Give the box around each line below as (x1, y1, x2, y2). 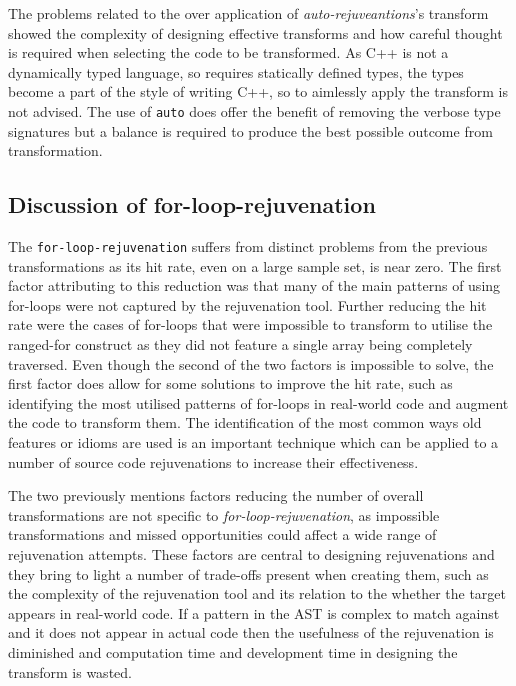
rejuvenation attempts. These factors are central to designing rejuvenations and (8, 543, 495, 564)
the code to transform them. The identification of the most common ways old (8, 412, 482, 433)
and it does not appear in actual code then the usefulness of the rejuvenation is (8, 622, 494, 643)
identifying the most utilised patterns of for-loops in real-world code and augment (8, 392, 509, 413)
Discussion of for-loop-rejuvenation (8, 189, 376, 220)
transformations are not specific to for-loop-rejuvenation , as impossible (8, 504, 440, 525)
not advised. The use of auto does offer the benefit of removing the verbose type (8, 100, 501, 121)
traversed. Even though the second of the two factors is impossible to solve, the (8, 353, 494, 374)
